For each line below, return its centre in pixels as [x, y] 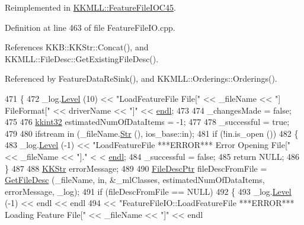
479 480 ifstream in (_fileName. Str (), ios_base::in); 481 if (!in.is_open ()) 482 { [152, 133]
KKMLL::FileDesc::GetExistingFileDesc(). [82, 58]
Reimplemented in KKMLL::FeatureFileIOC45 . [90, 7]
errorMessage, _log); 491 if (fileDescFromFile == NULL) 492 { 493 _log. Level [148, 191]
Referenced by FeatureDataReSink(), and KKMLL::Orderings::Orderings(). [141, 78]
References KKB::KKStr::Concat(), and [77, 47]
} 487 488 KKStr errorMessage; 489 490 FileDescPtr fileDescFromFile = [136, 168]
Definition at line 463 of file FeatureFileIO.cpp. [90, 27]
